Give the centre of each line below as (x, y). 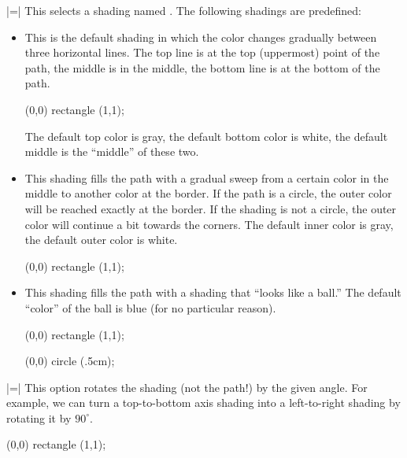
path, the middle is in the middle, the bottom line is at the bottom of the (202, 67)
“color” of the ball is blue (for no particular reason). (150, 307)
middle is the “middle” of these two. (112, 151)
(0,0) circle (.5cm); (70, 361)
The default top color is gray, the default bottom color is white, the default (206, 136)
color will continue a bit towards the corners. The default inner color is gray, (209, 224)
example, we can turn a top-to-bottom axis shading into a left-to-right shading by (203, 403)
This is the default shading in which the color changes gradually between (201, 37)
